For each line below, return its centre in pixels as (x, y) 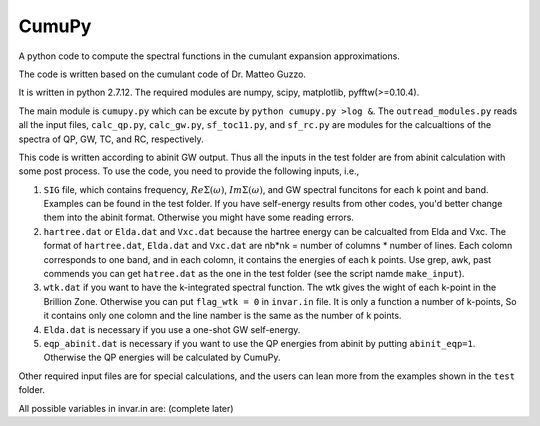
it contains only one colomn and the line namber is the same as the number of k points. (222, 316)
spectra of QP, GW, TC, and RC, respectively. (111, 139)
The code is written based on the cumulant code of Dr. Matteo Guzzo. (162, 74)
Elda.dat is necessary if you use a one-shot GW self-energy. (172, 329)
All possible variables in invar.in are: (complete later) (126, 408)
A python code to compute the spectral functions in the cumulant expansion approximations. (209, 56)
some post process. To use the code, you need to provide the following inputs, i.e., (189, 171)
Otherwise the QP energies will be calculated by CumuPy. (162, 357)
